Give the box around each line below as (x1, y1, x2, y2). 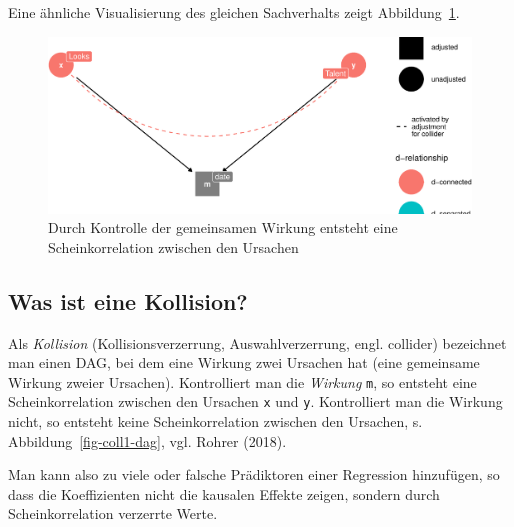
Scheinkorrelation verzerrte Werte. (8, 503, 218, 524)
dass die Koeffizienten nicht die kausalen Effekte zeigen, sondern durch (8, 483, 440, 504)
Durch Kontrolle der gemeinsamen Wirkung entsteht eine (48, 217, 398, 238)
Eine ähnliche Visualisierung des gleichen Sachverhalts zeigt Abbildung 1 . (8, 2, 460, 22)
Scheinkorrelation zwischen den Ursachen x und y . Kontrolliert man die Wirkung (8, 391, 503, 412)
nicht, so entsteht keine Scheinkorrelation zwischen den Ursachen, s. (8, 411, 423, 432)
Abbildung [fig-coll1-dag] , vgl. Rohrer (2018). (8, 430, 287, 451)
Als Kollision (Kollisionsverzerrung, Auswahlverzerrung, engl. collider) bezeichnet (8, 332, 507, 353)
